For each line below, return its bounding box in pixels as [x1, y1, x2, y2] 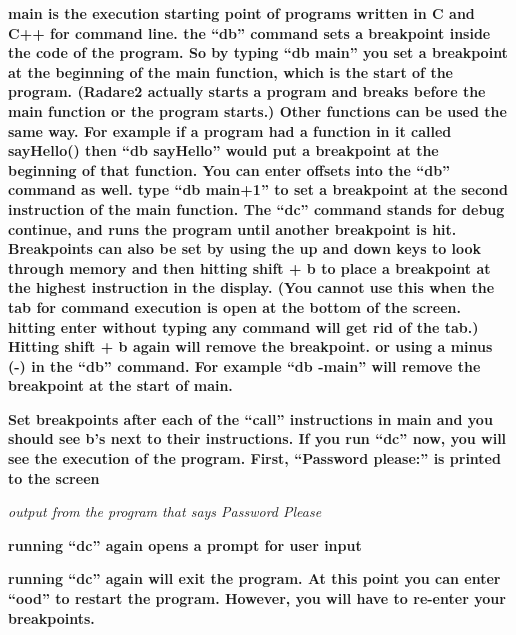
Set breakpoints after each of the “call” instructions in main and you [8, 408, 493, 429]
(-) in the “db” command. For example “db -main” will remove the [8, 355, 481, 376]
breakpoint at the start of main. [8, 375, 233, 396]
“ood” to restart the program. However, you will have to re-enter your [8, 588, 506, 609]
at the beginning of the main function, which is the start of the [8, 61, 453, 82]
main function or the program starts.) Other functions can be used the [8, 100, 507, 121]
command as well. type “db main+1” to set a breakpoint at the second [8, 179, 508, 200]
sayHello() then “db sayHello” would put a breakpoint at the [8, 140, 439, 161]
